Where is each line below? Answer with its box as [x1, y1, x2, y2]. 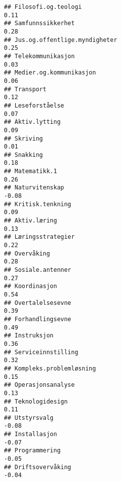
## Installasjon [4, 431, 57, 438]
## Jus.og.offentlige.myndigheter [4, 36, 118, 43]
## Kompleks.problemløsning [4, 365, 96, 372]
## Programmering [4, 447, 61, 454]
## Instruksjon [4, 332, 54, 339]
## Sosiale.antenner [4, 266, 72, 273]
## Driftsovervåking [4, 463, 72, 471]
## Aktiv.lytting [4, 118, 61, 126]
